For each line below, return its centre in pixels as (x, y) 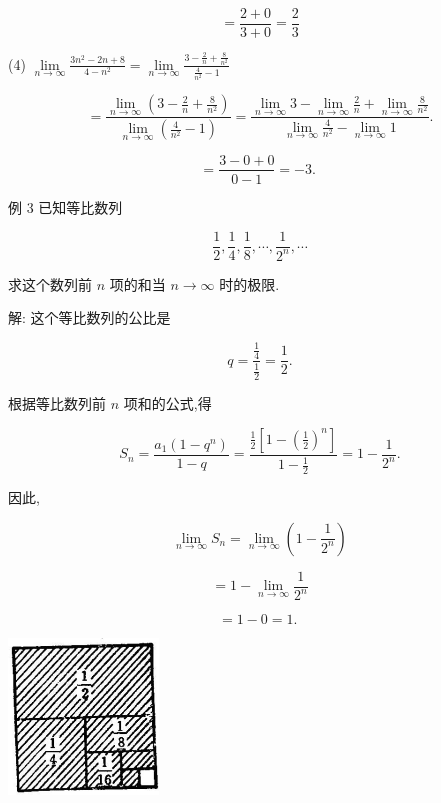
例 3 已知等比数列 (65, 206)
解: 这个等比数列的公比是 (89, 317)
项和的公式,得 (167, 403)
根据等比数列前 (57, 403)
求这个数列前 (50, 283)
